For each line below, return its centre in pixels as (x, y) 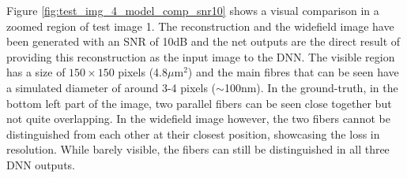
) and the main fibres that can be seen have (293, 72)
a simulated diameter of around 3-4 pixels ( (111, 87)
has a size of (36, 72)
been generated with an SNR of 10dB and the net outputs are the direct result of (203, 41)
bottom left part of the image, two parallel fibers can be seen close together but (199, 103)
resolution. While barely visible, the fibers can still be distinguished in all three (198, 149)
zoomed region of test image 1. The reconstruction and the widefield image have (200, 26)
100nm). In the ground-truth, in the (311, 87)
